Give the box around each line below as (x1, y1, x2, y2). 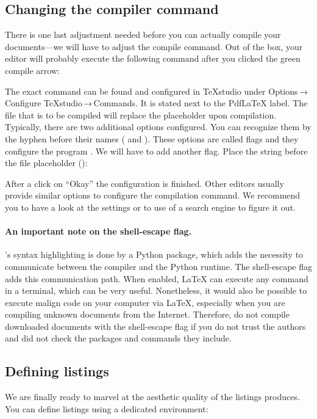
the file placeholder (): (5, 156, 88, 169)
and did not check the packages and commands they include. (5, 332, 232, 344)
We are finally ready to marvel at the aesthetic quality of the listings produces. (5, 390, 300, 403)
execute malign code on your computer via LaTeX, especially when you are (5, 296, 285, 308)
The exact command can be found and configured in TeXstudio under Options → (5, 84, 308, 97)
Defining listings (5, 362, 109, 381)
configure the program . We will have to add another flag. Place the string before (5, 144, 308, 157)
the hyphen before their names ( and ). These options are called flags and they (5, 132, 299, 145)
